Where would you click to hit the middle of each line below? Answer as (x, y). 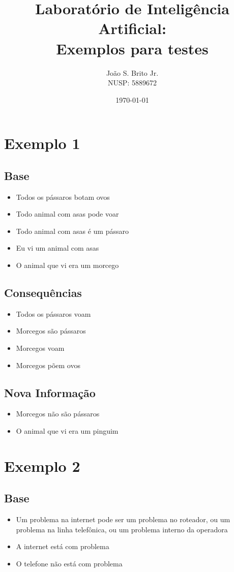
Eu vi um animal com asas (57, 248)
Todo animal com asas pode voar (67, 214)
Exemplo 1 (42, 143)
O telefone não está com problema (69, 563)
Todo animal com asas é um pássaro (72, 231)
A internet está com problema (63, 546)
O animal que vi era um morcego (67, 265)
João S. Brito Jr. (132, 72)
